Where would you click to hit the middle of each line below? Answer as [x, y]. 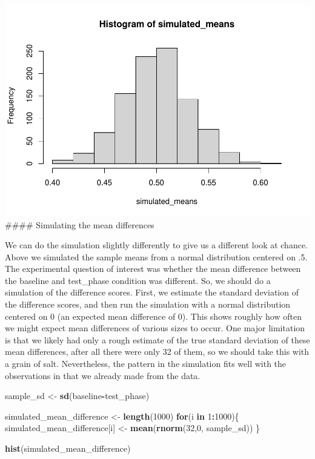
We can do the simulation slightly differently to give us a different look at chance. [157, 245]
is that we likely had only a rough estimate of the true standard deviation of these [157, 339]
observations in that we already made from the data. [103, 375]
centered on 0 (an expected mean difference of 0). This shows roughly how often [153, 316]
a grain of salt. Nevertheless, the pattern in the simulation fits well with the [146, 364]
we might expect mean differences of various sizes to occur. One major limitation [155, 328]
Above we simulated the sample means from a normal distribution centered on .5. [156, 256]
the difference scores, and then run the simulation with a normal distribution [148, 304]
